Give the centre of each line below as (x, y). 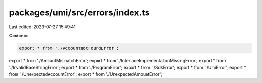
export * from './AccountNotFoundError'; (69, 48)
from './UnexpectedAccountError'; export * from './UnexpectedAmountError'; (86, 74)
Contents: (19, 36)
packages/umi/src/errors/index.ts (79, 12)
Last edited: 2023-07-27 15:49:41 (42, 27)
